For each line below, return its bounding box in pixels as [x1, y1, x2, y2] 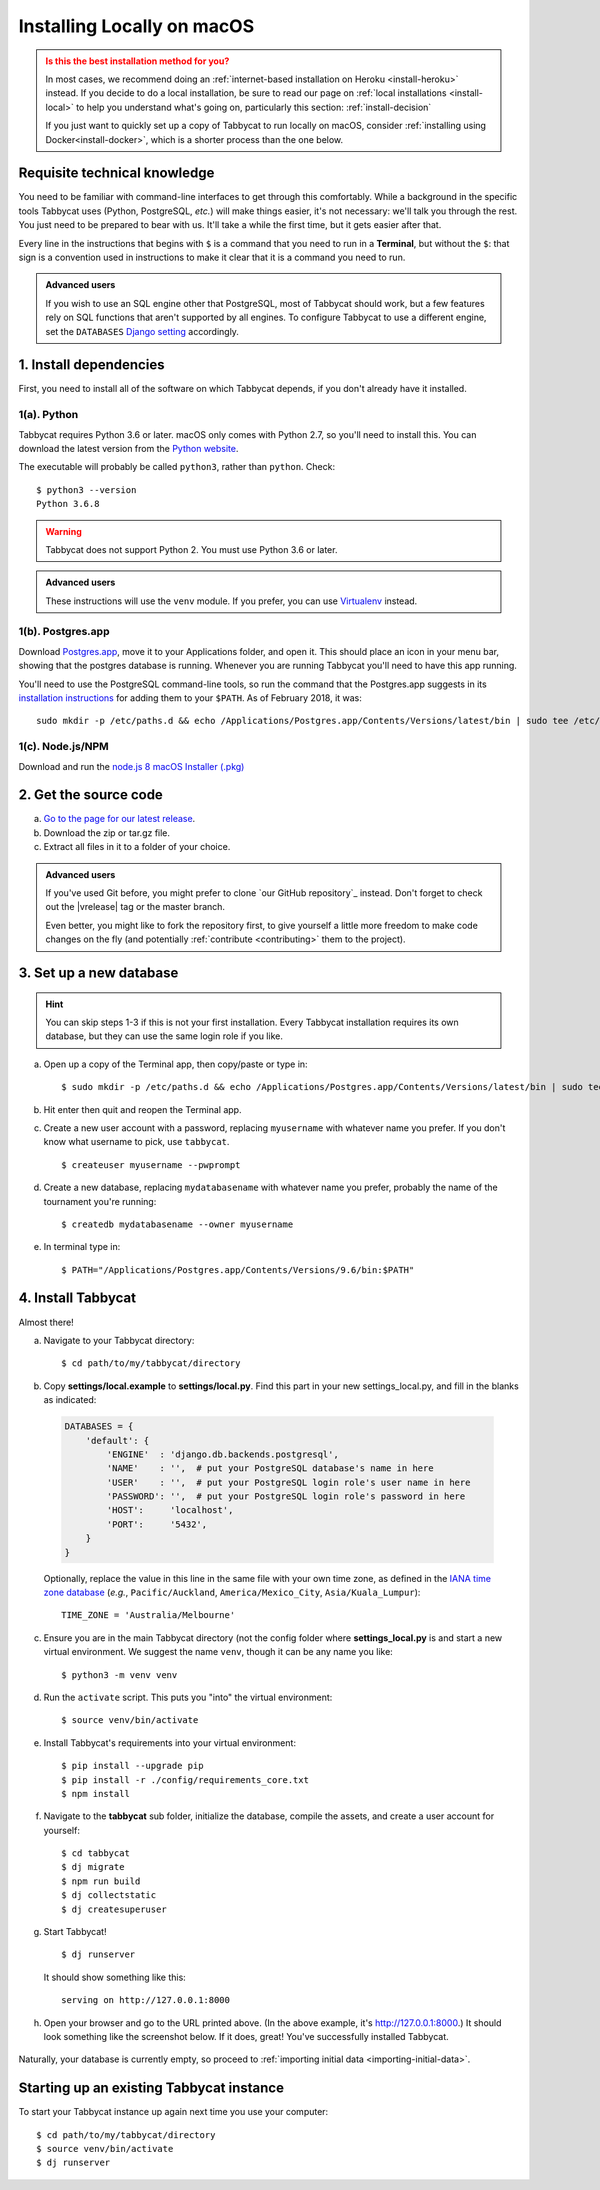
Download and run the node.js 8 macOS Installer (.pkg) [18, 760, 245, 772]
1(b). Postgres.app [18, 625, 110, 639]
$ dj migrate [61, 1861, 125, 1873]
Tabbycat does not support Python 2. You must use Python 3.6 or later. [45, 543, 338, 555]
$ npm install [61, 1788, 130, 1799]
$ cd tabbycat [61, 1848, 130, 1859]
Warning [45, 525, 82, 537]
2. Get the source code [18, 786, 164, 804]
